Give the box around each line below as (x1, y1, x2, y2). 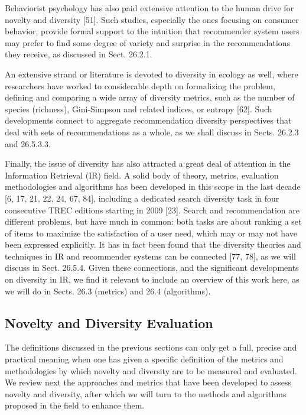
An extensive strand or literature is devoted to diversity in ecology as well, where (5, 67, 298, 80)
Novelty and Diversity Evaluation (5, 313, 213, 332)
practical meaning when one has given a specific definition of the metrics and (5, 353, 284, 365)
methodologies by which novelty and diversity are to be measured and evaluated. (5, 364, 297, 377)
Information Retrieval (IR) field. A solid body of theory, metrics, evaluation (5, 168, 279, 181)
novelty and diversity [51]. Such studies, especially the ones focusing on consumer (5, 13, 299, 25)
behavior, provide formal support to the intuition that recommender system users (5, 25, 300, 37)
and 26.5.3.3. (5, 137, 51, 150)
